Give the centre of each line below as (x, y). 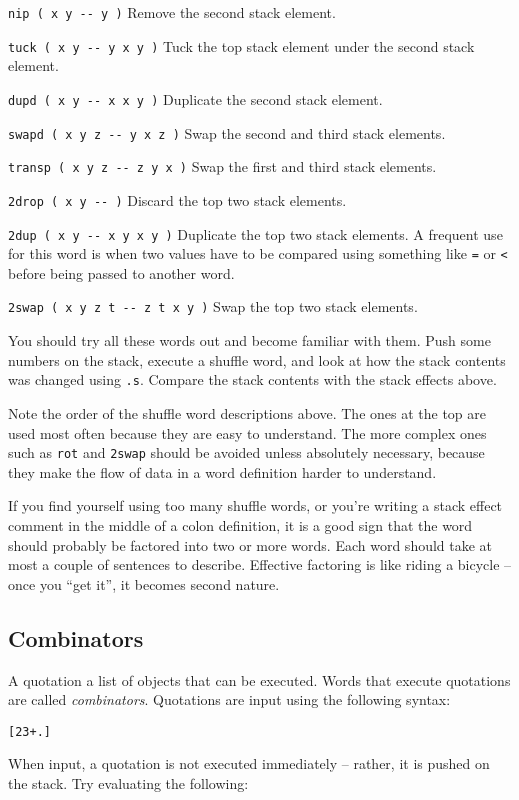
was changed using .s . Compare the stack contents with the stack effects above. (252, 379)
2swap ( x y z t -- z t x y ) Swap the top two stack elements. (213, 306)
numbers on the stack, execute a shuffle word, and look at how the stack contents (257, 359)
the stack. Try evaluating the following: (128, 782)
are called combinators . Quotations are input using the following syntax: (229, 699)
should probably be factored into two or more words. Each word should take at (250, 544)
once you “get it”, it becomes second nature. (144, 583)
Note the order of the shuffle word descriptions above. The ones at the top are (247, 412)
